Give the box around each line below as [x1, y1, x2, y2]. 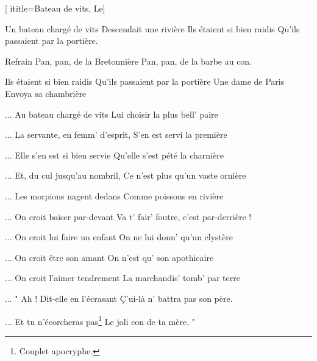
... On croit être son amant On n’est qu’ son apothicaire [5, 251, 214, 263]
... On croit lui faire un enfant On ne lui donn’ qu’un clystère [5, 231, 233, 243]
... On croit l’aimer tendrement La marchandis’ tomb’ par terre [5, 271, 240, 284]
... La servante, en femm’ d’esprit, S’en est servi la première [5, 128, 227, 141]
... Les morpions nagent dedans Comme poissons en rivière [5, 189, 224, 202]
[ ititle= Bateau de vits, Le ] [5, 2, 105, 14]
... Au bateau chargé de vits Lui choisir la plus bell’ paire [5, 107, 218, 120]
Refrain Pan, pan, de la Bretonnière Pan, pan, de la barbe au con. [5, 54, 252, 67]
